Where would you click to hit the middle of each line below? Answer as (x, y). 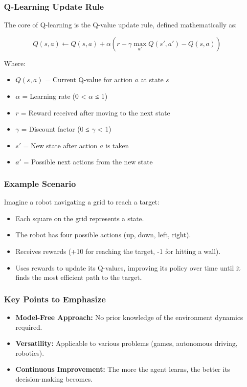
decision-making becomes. (54, 378)
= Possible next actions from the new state (88, 162)
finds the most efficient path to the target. (79, 277)
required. (29, 327)
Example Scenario (40, 183)
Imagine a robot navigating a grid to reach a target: (82, 202)
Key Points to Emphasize (55, 299)
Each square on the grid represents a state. (80, 218)
